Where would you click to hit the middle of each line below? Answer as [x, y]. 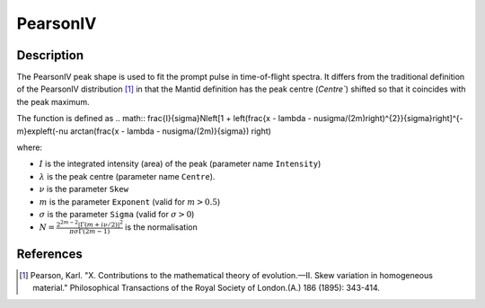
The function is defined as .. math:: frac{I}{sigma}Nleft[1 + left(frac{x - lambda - [164, 119]
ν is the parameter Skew [84, 189]
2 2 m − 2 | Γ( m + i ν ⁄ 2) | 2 [89, 224]
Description [50, 55]
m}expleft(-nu [43, 131]
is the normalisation [161, 227]
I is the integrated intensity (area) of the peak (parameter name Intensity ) [180, 164]
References [49, 254]
